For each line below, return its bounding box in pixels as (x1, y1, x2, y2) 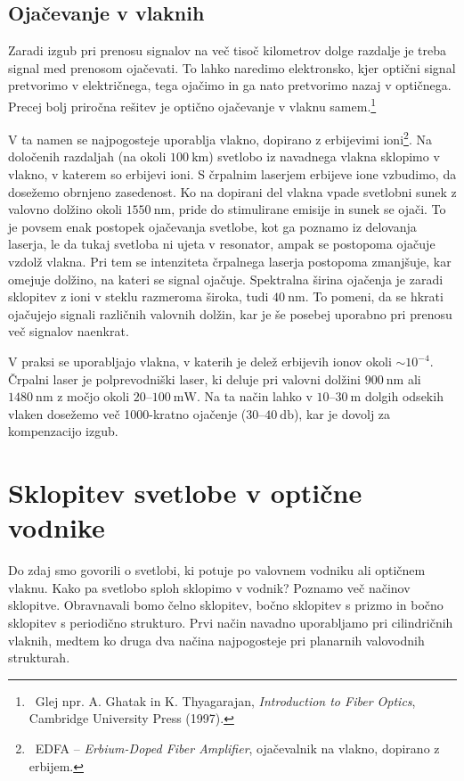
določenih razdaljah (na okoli (8, 147, 167, 166)
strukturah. (8, 648, 70, 667)
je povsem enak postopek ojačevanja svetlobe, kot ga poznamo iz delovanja (8, 217, 417, 235)
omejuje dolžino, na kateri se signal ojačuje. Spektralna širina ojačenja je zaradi (8, 269, 444, 288)
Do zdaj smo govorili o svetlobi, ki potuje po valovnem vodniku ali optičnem (8, 561, 426, 580)
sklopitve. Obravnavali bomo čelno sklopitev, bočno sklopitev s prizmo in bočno (8, 596, 444, 614)
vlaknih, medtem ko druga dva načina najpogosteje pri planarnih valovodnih (8, 630, 425, 649)
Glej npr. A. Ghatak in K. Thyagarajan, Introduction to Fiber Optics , (35, 691, 416, 710)
